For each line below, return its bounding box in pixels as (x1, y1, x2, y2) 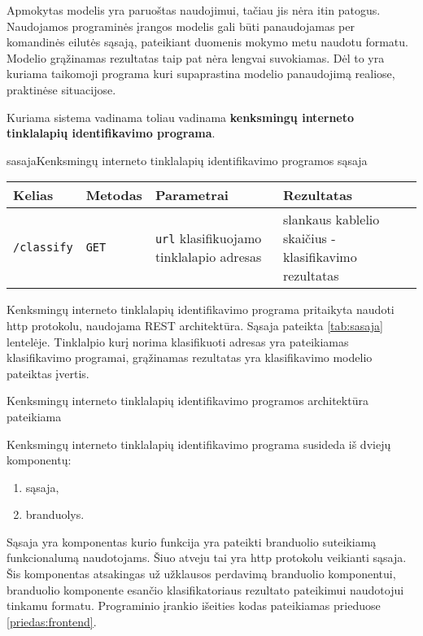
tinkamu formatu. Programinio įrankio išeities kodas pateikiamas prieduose (7, 597, 381, 614)
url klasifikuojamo (155, 229, 262, 248)
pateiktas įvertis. (7, 364, 89, 381)
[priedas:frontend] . (7, 612, 97, 629)
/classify (13, 241, 73, 255)
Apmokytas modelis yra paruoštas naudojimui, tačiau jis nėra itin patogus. (7, 2, 381, 18)
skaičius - (282, 229, 336, 248)
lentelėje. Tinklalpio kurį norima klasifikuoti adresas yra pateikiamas (7, 333, 349, 350)
